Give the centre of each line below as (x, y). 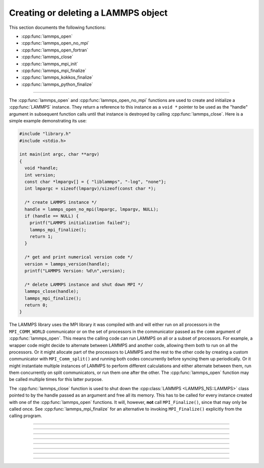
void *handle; (42, 168)
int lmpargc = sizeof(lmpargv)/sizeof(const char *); (90, 189)
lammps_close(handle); (52, 292)
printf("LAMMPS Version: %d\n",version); (75, 271)
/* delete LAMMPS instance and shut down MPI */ (84, 284)
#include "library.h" (45, 134)
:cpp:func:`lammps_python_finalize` (57, 84)
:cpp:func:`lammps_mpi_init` (50, 64)
